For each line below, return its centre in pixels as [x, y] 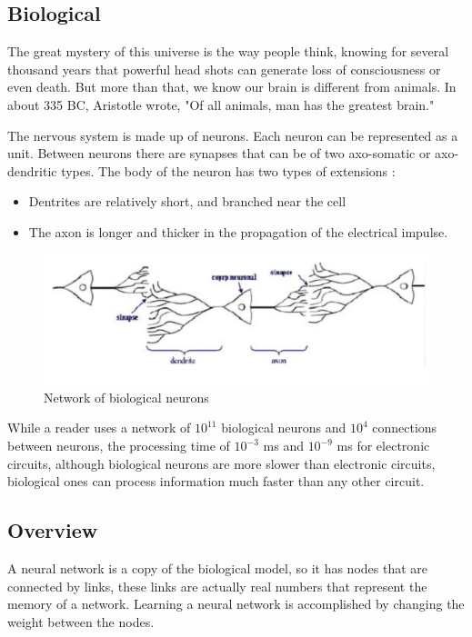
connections [405, 428]
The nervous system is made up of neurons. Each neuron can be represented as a [233, 135]
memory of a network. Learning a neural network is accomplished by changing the [236, 604]
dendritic [32, 170]
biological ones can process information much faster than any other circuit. [216, 481]
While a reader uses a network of [99, 428]
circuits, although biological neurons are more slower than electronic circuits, [221, 463]
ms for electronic [383, 445]
